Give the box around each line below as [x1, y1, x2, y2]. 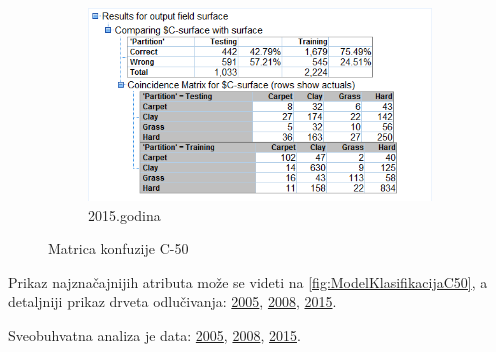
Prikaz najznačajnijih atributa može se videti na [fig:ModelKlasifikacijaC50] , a [8, 271, 488, 292]
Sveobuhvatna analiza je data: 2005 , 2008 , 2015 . [8, 324, 301, 345]
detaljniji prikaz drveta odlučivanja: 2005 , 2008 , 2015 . [8, 291, 337, 312]
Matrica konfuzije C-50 [48, 238, 189, 259]
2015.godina [88, 204, 161, 225]
